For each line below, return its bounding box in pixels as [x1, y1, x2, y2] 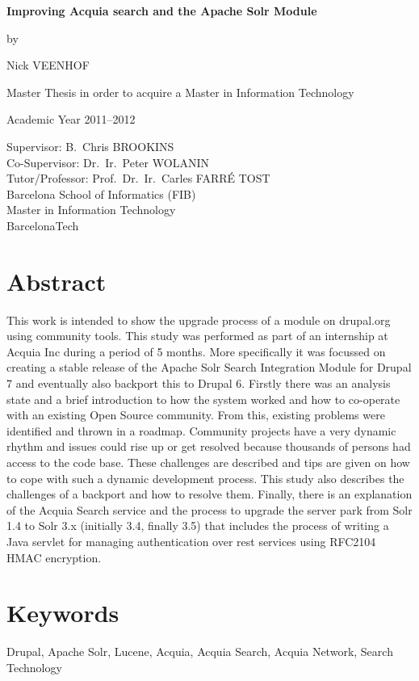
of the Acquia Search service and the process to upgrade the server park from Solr [6, 501, 413, 518]
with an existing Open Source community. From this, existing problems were [6, 406, 385, 423]
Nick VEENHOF [6, 57, 90, 74]
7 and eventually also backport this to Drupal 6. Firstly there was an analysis [6, 375, 391, 392]
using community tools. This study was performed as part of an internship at [6, 327, 388, 344]
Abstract [6, 264, 107, 297]
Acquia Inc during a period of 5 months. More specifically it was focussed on [6, 343, 386, 359]
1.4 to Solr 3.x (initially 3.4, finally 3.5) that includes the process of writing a [6, 517, 389, 534]
